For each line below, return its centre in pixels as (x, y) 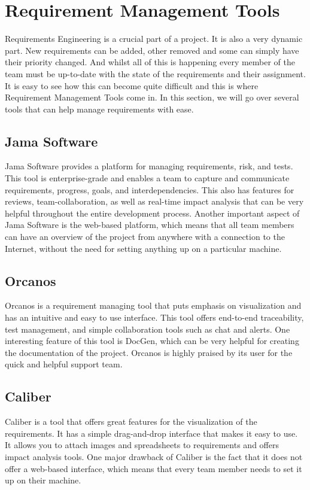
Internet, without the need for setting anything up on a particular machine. (143, 248)
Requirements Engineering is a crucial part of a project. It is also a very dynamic (154, 39)
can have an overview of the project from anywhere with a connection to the (145, 237)
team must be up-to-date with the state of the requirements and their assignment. (155, 73)
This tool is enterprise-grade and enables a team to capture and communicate (147, 178)
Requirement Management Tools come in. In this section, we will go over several (152, 97)
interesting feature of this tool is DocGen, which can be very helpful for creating (152, 341)
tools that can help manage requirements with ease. (99, 109)
